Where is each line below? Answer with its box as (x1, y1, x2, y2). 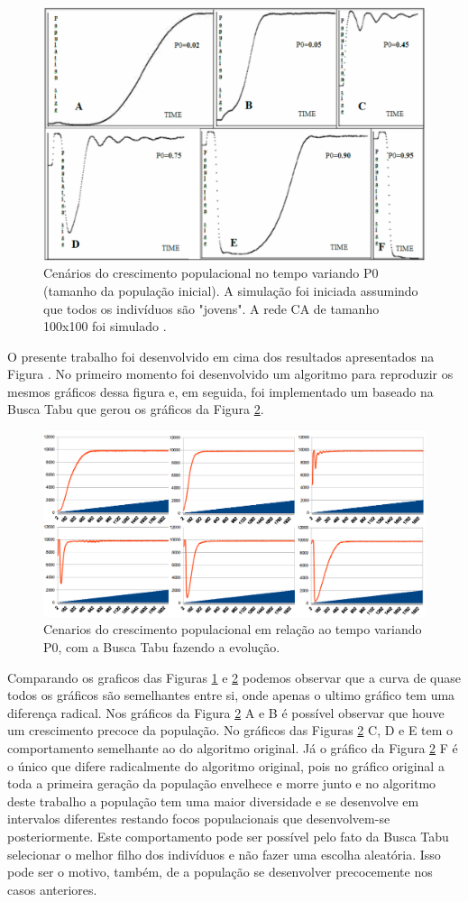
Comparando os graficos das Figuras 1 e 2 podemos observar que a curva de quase (7, 667, 461, 686)
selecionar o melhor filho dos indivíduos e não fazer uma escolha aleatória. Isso (7, 844, 441, 863)
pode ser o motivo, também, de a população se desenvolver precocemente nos (7, 862, 433, 881)
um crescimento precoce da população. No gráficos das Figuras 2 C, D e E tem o (7, 721, 454, 740)
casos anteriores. (7, 879, 97, 898)
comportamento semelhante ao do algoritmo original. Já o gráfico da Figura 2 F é (7, 739, 458, 758)
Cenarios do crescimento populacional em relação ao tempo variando (43, 620, 422, 639)
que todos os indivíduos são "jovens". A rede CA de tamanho (43, 299, 380, 318)
